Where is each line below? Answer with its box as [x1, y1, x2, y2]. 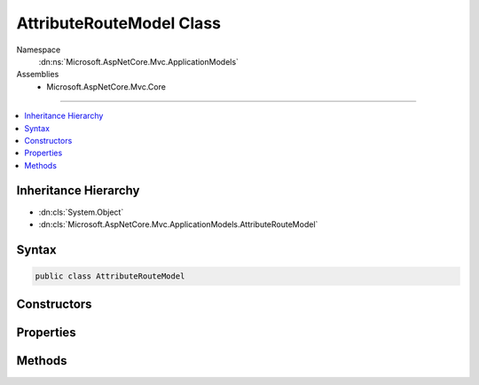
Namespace [16, 44, 61, 55]
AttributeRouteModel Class [16, 13, 222, 33]
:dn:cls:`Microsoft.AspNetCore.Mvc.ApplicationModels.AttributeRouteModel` [38, 218, 318, 230]
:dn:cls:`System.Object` [38, 207, 124, 217]
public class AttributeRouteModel [35, 271, 185, 281]
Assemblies [16, 69, 59, 80]
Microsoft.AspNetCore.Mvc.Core [46, 81, 166, 92]
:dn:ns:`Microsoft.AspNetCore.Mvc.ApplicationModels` [38, 56, 239, 67]
